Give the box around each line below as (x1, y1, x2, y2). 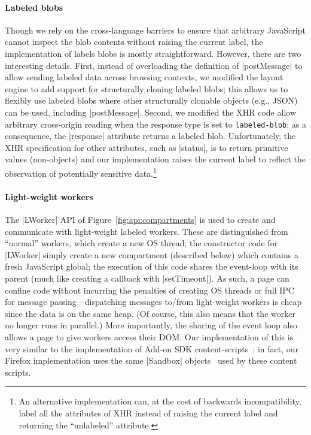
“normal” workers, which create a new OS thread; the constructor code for (5, 237, 278, 249)
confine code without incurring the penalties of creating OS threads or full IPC (5, 283, 294, 296)
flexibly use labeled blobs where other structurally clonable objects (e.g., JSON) (5, 94, 298, 107)
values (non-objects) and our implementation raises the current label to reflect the (5, 153, 306, 165)
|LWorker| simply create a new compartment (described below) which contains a (5, 248, 298, 261)
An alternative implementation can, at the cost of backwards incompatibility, (19, 395, 301, 407)
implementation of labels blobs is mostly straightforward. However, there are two (5, 47, 301, 59)
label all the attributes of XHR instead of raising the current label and (19, 406, 278, 419)
